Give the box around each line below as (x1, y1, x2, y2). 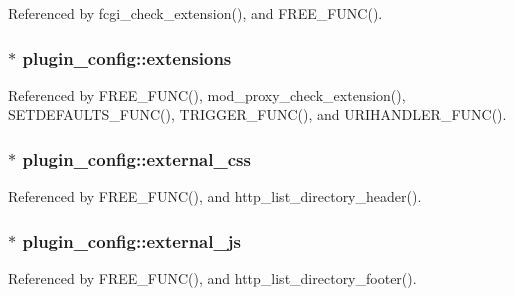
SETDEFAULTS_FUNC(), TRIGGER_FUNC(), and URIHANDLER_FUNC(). (8, 104, 507, 125)
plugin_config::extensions (22, 45, 232, 70)
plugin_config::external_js (22, 228, 241, 253)
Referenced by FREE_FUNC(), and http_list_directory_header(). (8, 186, 422, 207)
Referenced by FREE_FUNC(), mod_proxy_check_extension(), (8, 84, 406, 105)
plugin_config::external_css (22, 146, 251, 171)
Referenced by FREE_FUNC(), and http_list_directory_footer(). (8, 268, 417, 289)
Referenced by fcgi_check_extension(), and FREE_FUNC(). (8, 3, 383, 23)
